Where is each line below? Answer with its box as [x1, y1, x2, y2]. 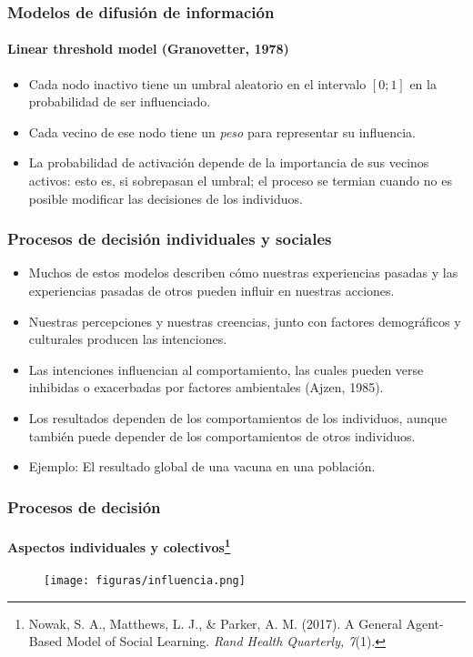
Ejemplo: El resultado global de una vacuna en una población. [28, 457, 376, 476]
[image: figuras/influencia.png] [44, 574, 246, 588]
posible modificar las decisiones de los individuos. [28, 188, 303, 207]
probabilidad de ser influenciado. [28, 92, 211, 111]
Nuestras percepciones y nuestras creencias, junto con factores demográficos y [28, 311, 461, 330]
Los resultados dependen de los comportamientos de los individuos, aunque [28, 408, 448, 427]
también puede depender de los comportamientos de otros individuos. [28, 426, 416, 445]
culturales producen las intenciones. [28, 329, 227, 349]
